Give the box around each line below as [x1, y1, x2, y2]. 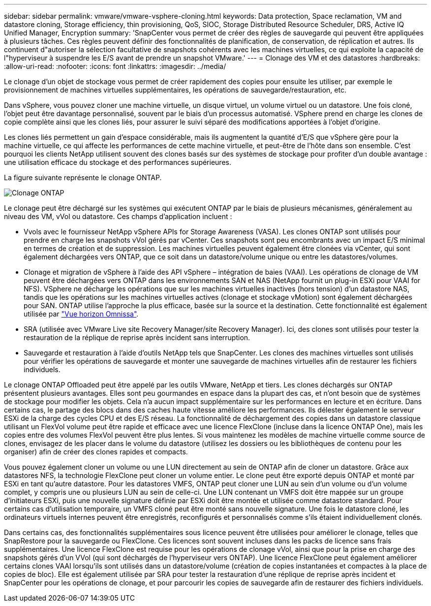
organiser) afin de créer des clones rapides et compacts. [4, 447, 188, 456]
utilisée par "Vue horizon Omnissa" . [24, 310, 139, 318]
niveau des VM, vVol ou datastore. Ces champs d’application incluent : [4, 212, 232, 221]
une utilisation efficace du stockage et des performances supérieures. [4, 158, 231, 166]
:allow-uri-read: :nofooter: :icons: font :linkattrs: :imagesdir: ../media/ [4, 62, 226, 70]
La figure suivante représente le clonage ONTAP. [4, 173, 162, 182]
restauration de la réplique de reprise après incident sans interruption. [24, 333, 250, 342]
